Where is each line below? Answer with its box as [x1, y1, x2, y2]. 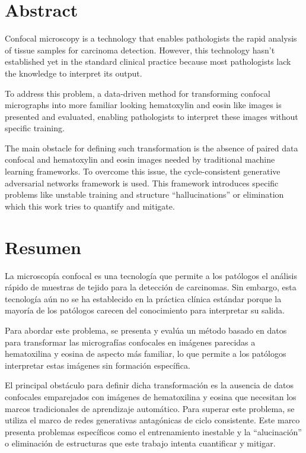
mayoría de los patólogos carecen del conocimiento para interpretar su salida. [5, 304, 285, 316]
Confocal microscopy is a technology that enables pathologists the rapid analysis [5, 32, 297, 45]
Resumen [5, 235, 81, 259]
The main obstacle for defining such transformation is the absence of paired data [5, 141, 298, 154]
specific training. [5, 122, 65, 134]
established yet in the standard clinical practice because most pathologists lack [5, 55, 291, 68]
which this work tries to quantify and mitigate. [5, 199, 175, 212]
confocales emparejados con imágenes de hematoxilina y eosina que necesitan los [5, 390, 297, 403]
